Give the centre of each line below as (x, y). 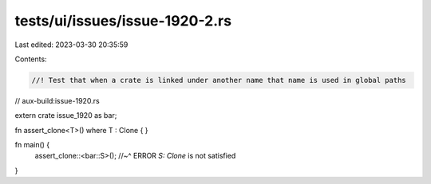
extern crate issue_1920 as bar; (66, 115)
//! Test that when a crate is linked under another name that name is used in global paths (219, 80)
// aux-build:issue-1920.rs (57, 100)
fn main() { (32, 145)
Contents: (31, 59)
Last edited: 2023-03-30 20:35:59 (71, 45)
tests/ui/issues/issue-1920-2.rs (123, 21)
